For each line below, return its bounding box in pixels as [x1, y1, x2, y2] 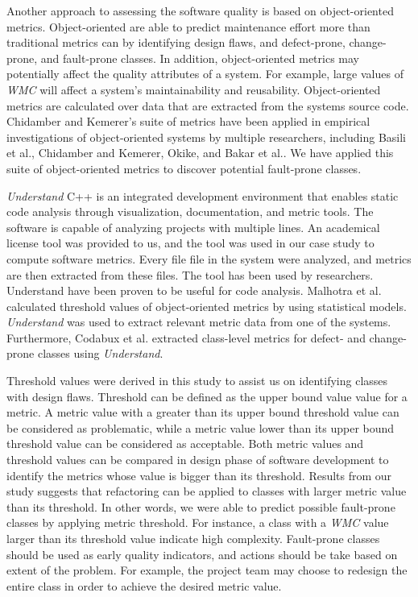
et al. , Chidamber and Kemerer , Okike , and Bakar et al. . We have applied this [6, 144, 394, 161]
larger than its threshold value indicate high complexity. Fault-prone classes [6, 530, 380, 546]
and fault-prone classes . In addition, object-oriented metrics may [40, 49, 359, 66]
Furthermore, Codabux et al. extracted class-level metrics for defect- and [6, 329, 366, 346]
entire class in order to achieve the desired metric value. [6, 577, 282, 594]
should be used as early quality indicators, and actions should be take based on [6, 545, 398, 562]
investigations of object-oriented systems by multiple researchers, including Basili [6, 128, 407, 145]
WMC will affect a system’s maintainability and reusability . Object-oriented [6, 81, 381, 97]
